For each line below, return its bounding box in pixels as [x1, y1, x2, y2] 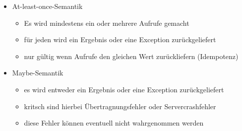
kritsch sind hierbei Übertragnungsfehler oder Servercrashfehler [24, 101, 216, 111]
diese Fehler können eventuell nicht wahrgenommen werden [24, 118, 204, 128]
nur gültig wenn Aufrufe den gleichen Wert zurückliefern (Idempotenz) [24, 51, 239, 61]
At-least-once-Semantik [12, 1, 83, 11]
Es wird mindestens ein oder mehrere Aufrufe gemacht [24, 17, 189, 28]
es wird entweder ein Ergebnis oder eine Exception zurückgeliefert [24, 84, 224, 94]
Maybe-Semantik [12, 67, 63, 78]
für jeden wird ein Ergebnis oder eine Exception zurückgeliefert [24, 34, 216, 45]
